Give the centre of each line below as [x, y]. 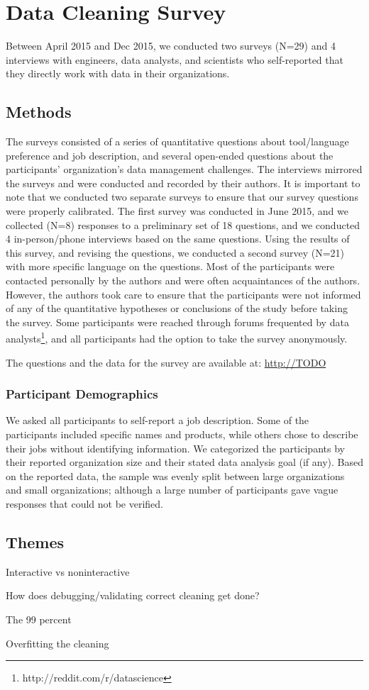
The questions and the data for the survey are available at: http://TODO [166, 362]
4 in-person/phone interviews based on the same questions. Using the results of [178, 239]
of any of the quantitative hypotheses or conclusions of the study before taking [177, 308]
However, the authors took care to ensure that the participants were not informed [183, 294]
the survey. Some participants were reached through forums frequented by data [177, 322]
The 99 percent [39, 619]
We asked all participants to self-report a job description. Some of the [158, 420]
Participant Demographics [82, 394]
